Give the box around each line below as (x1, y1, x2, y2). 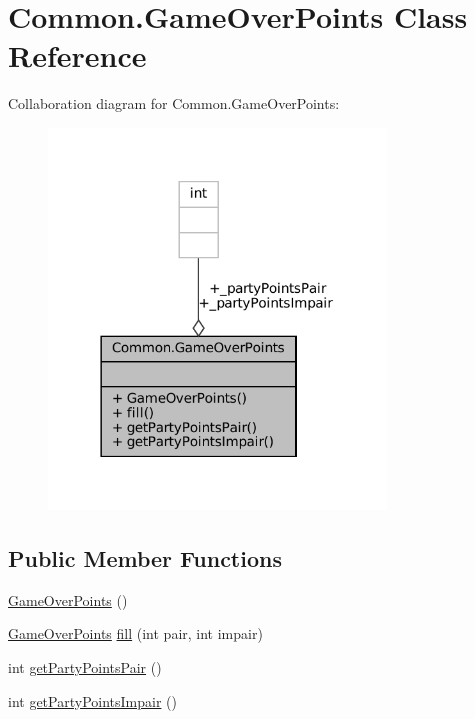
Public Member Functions (8, 542, 282, 573)
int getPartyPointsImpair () (8, 690, 177, 711)
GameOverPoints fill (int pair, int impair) (8, 623, 263, 644)
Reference (8, 35, 147, 76)
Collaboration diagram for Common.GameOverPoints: (8, 93, 340, 114)
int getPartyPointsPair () (8, 656, 162, 677)
